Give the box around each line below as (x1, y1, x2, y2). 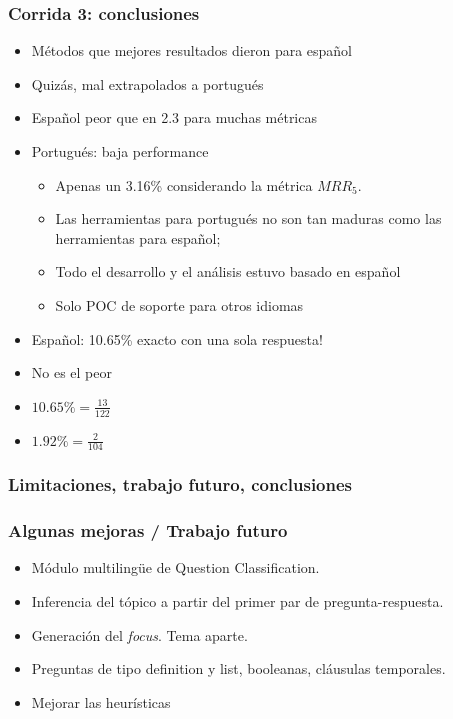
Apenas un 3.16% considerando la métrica (55, 174, 313, 195)
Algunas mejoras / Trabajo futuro (8, 518, 288, 543)
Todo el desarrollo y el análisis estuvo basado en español (55, 261, 401, 282)
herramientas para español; (55, 227, 221, 248)
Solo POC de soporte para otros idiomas (55, 294, 304, 315)
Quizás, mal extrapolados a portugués (31, 73, 264, 94)
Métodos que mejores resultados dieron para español (31, 40, 353, 61)
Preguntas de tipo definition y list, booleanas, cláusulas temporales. (31, 658, 446, 679)
